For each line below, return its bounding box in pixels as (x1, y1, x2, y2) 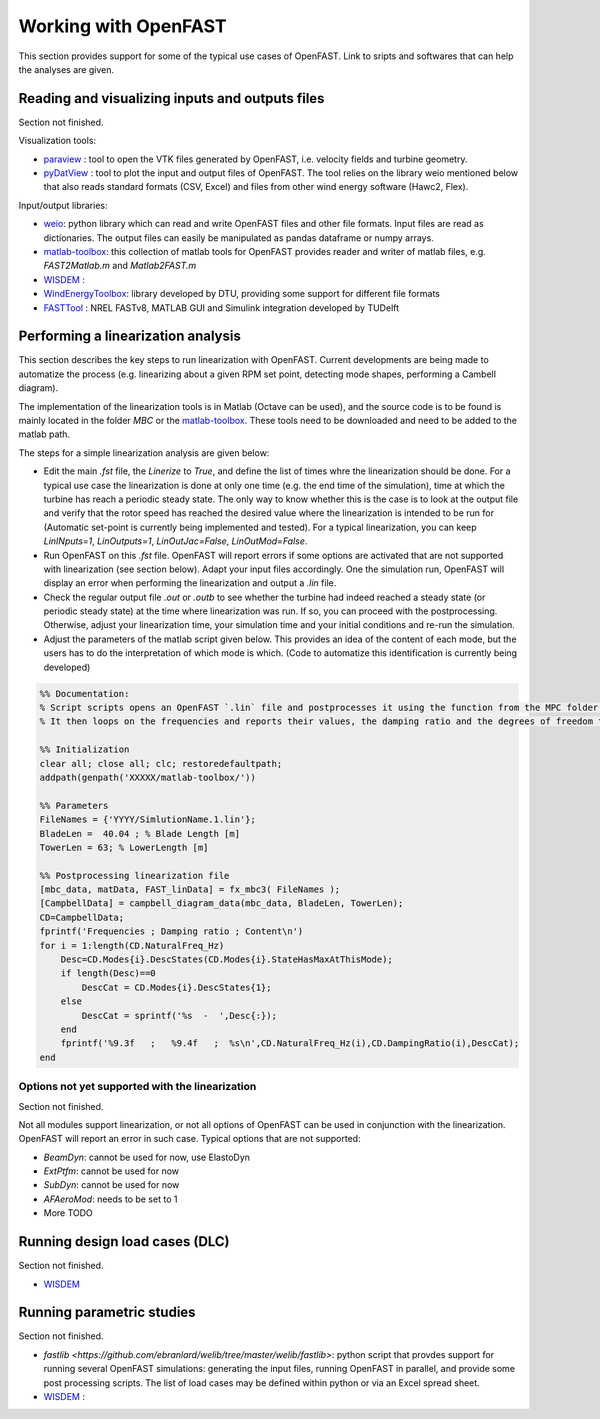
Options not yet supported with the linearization (18, 1080, 257, 1094)
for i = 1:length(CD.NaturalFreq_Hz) (39, 940, 225, 951)
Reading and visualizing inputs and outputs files (18, 90, 325, 107)
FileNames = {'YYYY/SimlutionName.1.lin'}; (39, 814, 257, 825)
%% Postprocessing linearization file (39, 870, 230, 881)
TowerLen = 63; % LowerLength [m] (39, 841, 209, 853)
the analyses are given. (18, 63, 115, 75)
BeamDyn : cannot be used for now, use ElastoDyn (43, 1151, 250, 1163)
